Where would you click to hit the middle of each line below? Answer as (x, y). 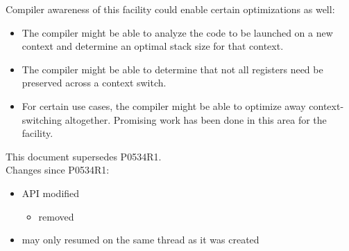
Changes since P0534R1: (58, 170)
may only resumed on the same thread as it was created (141, 240)
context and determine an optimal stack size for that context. (153, 46)
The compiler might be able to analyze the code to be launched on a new (177, 32)
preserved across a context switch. (94, 83)
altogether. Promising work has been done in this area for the (196, 119)
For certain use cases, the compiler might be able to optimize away (164, 105)
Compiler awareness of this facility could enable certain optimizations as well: (170, 9)
